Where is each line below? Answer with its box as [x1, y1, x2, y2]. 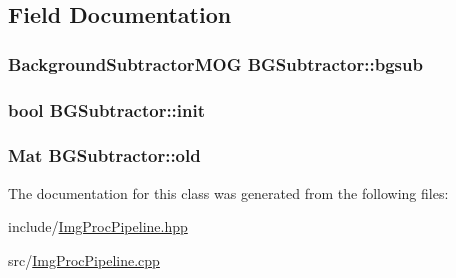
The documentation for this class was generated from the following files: [8, 182, 449, 203]
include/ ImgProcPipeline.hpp [8, 216, 188, 237]
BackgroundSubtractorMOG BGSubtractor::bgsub [8, 51, 423, 76]
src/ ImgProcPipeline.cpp [8, 249, 160, 270]
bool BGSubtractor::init [8, 97, 206, 122]
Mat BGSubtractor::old [8, 143, 201, 168]
